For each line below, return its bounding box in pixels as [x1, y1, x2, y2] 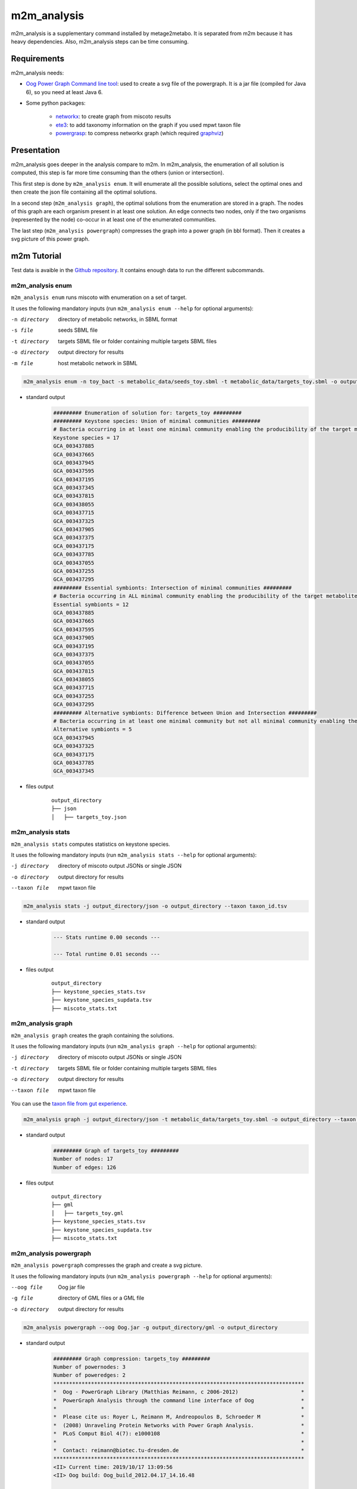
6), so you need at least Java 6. [26, 88, 104, 95]
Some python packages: [26, 99, 86, 107]
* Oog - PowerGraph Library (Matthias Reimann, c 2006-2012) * [53, 1388, 305, 1395]
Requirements [11, 54, 65, 64]
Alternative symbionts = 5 [53, 726, 132, 733]
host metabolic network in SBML [58, 359, 138, 366]
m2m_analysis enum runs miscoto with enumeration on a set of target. [11, 294, 187, 301]
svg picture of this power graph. [11, 235, 90, 242]
